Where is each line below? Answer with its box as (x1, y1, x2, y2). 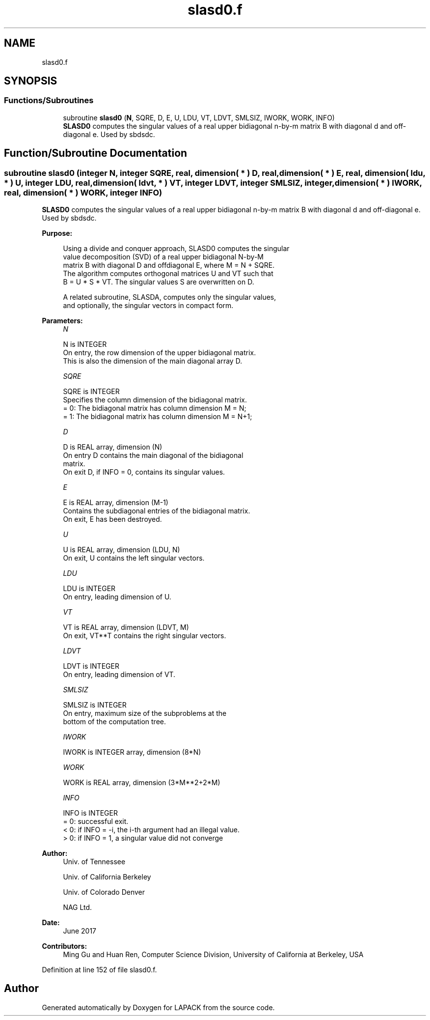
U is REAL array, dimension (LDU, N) (63, 545, 180, 554)
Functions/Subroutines (4, 95, 94, 106)
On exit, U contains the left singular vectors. (63, 554, 205, 563)
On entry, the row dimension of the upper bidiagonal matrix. (63, 348, 256, 357)
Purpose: (42, 229, 73, 238)
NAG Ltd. (63, 903, 92, 912)
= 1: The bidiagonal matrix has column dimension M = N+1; (63, 412, 252, 421)
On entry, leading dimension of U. (63, 593, 171, 601)
